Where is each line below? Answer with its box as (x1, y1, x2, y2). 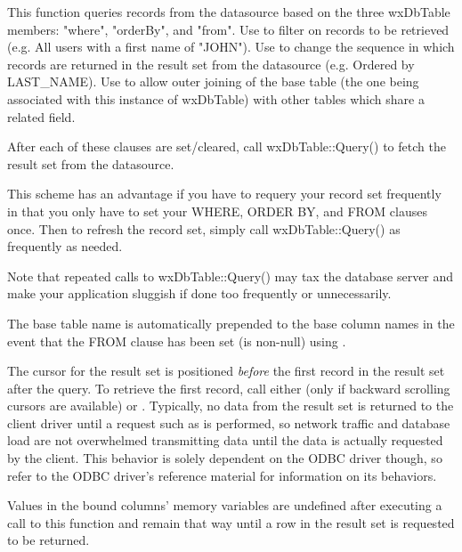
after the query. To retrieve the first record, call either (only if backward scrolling (7, 378, 450, 397)
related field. (7, 107, 76, 126)
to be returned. (7, 531, 90, 549)
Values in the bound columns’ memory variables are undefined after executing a (7, 496, 442, 515)
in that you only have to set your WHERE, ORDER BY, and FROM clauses (7, 201, 427, 220)
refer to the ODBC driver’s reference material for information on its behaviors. (7, 466, 437, 484)
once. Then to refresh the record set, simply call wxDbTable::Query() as (7, 219, 401, 238)
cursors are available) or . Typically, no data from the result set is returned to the (7, 396, 454, 415)
